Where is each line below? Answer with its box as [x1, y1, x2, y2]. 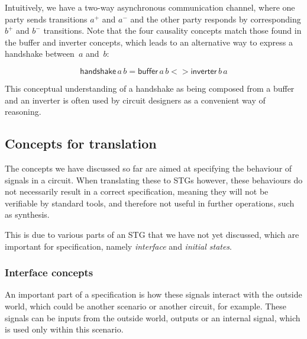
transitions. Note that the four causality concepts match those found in [43, 24, 302, 37]
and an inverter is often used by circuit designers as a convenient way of [5, 93, 266, 106]
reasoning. [5, 105, 41, 118]
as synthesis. [5, 208, 50, 221]
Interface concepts [5, 265, 93, 280]
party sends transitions [5, 12, 88, 25]
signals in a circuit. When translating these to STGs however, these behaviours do [5, 173, 303, 186]
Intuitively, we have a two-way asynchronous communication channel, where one [5, 1, 295, 13]
